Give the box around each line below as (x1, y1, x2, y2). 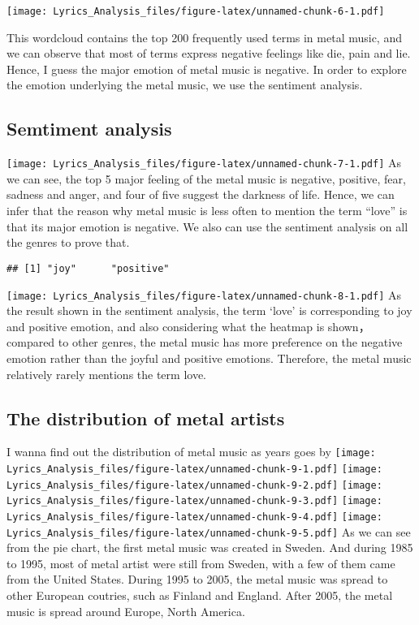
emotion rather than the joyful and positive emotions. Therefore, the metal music (6, 349, 412, 366)
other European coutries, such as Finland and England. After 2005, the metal (6, 587, 393, 604)
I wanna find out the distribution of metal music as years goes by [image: (6, 443, 376, 460)
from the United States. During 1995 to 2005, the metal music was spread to (6, 571, 388, 588)
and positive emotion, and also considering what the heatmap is (6, 317, 325, 334)
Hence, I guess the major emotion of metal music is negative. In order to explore (6, 60, 407, 77)
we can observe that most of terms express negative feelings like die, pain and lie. (6, 45, 411, 62)
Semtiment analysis (6, 116, 172, 141)
